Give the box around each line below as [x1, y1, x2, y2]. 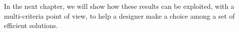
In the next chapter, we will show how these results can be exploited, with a [4, 1, 235, 11]
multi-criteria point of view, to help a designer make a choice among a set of [4, 10, 235, 21]
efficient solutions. [4, 20, 58, 31]
